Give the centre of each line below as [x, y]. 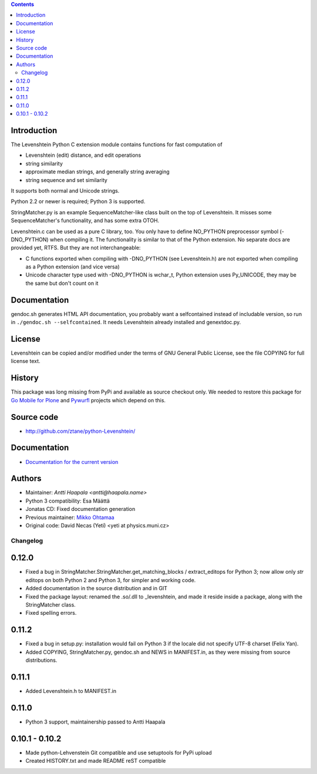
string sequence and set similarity [67, 180]
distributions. [41, 660]
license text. [26, 361]
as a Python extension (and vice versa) [72, 267]
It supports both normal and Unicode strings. [65, 190]
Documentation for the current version [72, 462]
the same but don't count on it [62, 283]
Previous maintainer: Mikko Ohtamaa [70, 517]
